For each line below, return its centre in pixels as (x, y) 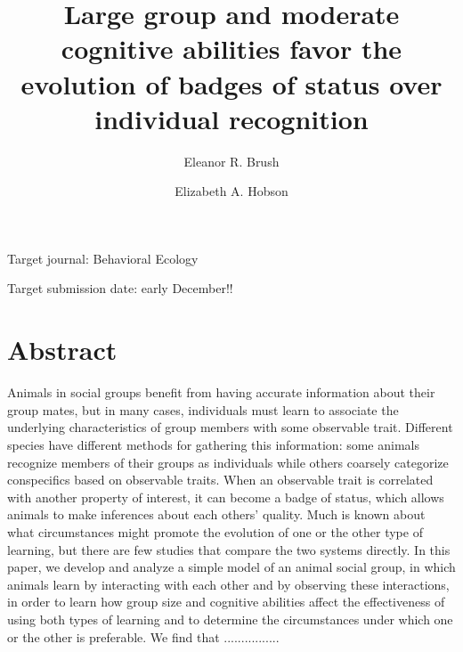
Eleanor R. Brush (231, 161)
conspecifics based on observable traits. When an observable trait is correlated (220, 480)
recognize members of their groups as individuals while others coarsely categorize (228, 462)
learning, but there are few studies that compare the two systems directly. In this (229, 549)
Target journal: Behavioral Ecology (103, 258)
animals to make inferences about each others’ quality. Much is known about (216, 514)
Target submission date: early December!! (120, 288)
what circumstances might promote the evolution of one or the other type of (215, 531)
